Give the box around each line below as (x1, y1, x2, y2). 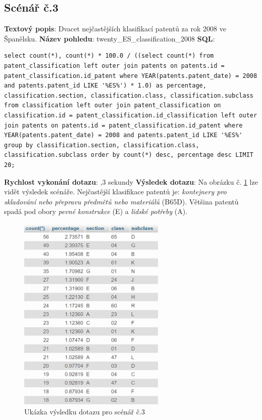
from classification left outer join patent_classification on (4, 102, 221, 109)
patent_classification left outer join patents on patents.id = (4, 62, 225, 69)
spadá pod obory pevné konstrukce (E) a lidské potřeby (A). (4, 206, 188, 217)
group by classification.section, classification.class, (4, 141, 199, 149)
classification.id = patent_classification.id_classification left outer (4, 111, 257, 119)
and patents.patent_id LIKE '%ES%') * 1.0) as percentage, (4, 82, 206, 90)
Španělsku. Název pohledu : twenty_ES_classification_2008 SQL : (4, 33, 215, 44)
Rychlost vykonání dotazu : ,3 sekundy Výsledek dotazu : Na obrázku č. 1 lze (4, 176, 258, 187)
